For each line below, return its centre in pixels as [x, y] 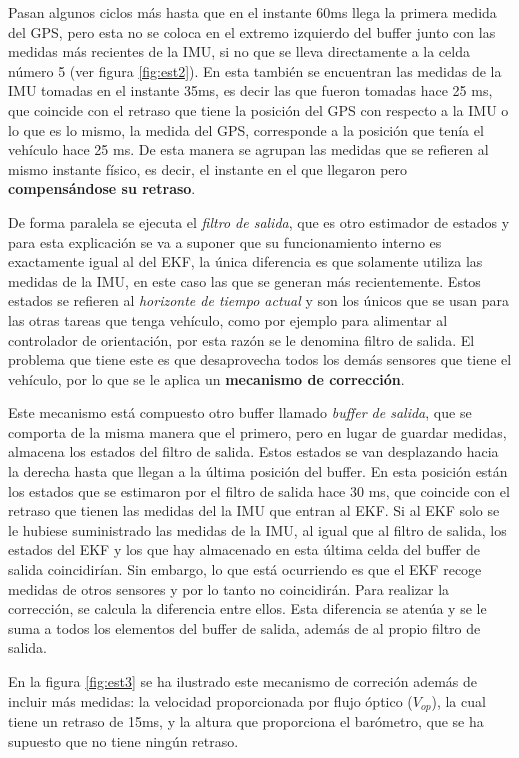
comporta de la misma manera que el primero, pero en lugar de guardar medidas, [257, 431]
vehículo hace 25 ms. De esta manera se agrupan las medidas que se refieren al [248, 149]
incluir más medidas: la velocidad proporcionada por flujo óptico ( [210, 700]
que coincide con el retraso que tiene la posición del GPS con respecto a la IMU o [258, 109]
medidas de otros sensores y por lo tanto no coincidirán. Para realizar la [229, 588]
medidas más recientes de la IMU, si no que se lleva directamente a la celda [239, 51]
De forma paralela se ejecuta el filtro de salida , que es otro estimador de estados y [259, 221]
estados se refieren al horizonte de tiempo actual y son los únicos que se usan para [258, 300]
